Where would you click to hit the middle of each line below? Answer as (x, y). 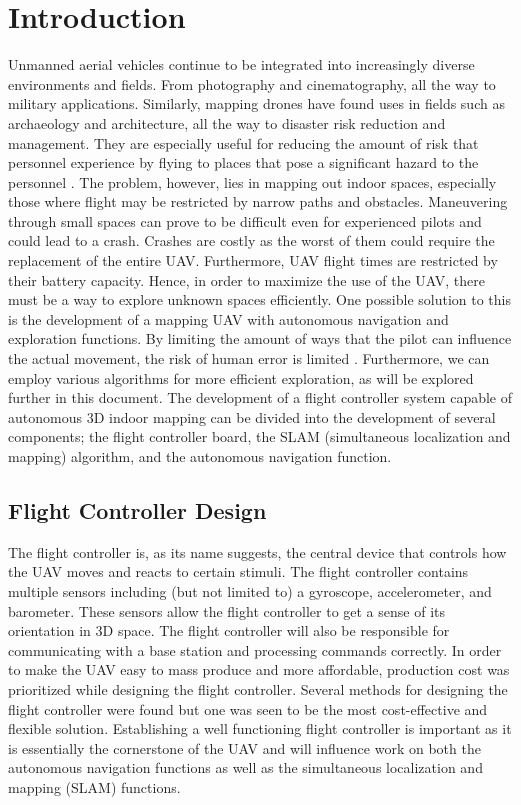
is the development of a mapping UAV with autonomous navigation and (228, 318)
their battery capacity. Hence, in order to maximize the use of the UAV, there (247, 279)
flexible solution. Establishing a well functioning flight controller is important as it (260, 728)
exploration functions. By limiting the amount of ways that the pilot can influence (260, 338)
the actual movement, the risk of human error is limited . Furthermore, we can (249, 358)
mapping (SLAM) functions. (94, 786)
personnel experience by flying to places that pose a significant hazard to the (243, 162)
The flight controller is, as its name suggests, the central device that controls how (257, 551)
